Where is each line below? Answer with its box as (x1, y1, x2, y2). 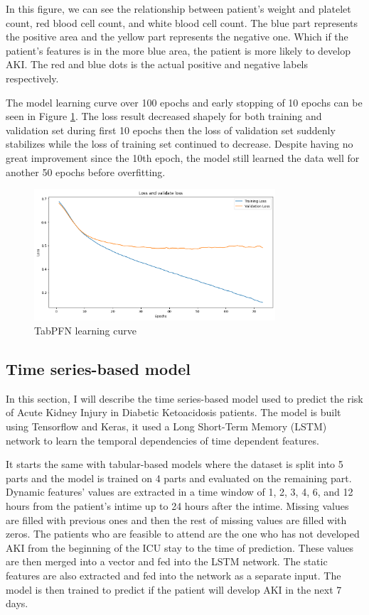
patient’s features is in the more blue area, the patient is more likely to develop (6, 43, 351, 58)
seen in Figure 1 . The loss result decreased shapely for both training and (6, 109, 322, 124)
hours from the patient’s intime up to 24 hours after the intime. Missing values (6, 499, 349, 513)
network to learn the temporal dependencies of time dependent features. (6, 432, 319, 447)
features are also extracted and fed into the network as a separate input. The (6, 567, 341, 582)
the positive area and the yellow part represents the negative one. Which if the (6, 29, 348, 44)
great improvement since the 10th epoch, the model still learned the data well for (6, 150, 360, 165)
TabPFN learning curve (34, 323, 137, 338)
